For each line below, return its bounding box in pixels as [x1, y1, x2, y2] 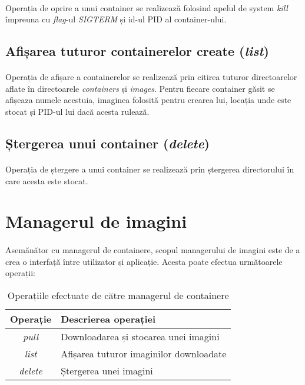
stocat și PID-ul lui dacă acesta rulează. [5, 105, 150, 117]
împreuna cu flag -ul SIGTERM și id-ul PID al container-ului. [5, 13, 227, 25]
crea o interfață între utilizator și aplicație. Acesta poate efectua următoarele [5, 255, 283, 267]
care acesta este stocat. [5, 174, 88, 187]
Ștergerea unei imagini [61, 363, 153, 377]
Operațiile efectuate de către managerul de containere [7, 288, 229, 302]
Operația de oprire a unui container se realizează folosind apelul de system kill [5, 1, 288, 14]
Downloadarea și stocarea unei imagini [61, 329, 220, 343]
